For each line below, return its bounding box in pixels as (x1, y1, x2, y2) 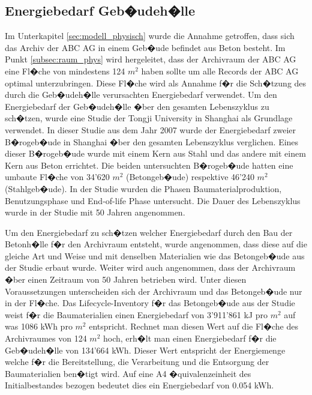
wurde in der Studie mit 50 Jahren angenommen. (5, 206, 185, 219)
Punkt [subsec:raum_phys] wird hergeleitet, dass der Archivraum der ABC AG (5, 53, 296, 65)
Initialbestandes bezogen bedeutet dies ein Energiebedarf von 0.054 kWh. (5, 379, 274, 391)
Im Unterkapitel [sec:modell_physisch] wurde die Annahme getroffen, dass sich (5, 29, 295, 42)
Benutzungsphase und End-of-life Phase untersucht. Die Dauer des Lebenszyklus (5, 194, 301, 207)
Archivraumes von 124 (5, 332, 87, 345)
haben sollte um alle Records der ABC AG (141, 64, 299, 77)
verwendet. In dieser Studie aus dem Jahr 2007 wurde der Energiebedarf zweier (5, 123, 296, 136)
